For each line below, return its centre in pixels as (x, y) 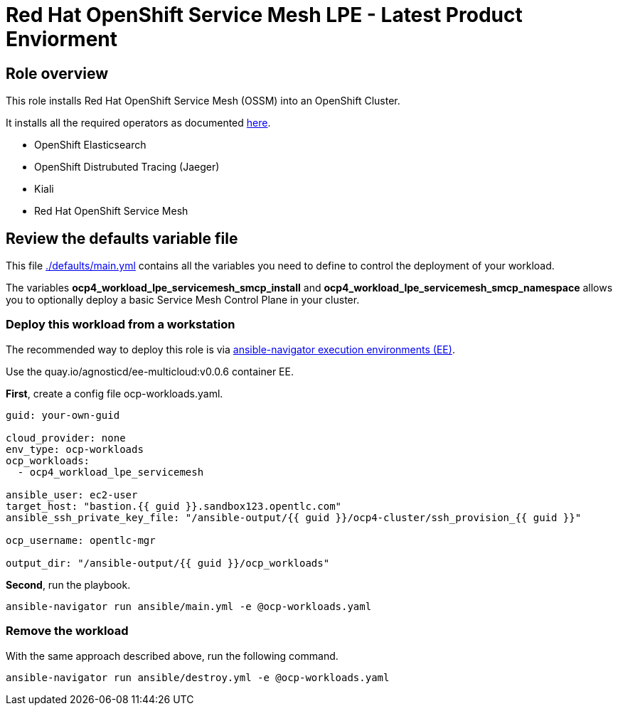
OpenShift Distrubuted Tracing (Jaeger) (127, 167)
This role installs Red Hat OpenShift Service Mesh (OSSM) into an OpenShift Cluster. (203, 101)
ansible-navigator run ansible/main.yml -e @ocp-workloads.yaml (189, 606)
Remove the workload (67, 631)
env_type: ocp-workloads (75, 449)
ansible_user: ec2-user (72, 495)
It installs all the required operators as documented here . (138, 123)
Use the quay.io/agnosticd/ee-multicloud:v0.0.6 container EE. (150, 371)
